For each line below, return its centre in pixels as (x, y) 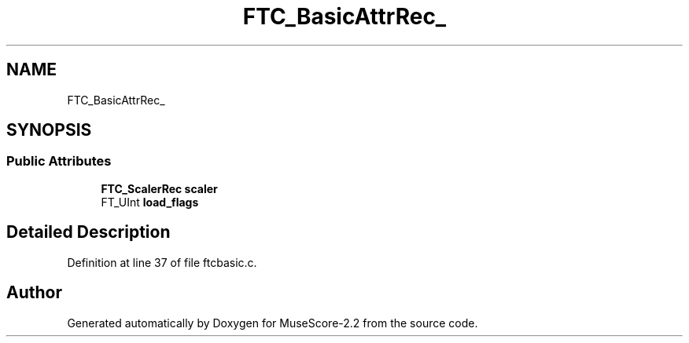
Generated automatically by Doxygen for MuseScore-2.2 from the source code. (273, 323)
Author (34, 293)
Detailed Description (88, 232)
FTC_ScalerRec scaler (159, 188)
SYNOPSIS (49, 130)
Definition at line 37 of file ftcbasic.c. (162, 262)
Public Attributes (59, 161)
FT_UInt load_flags (150, 202)
